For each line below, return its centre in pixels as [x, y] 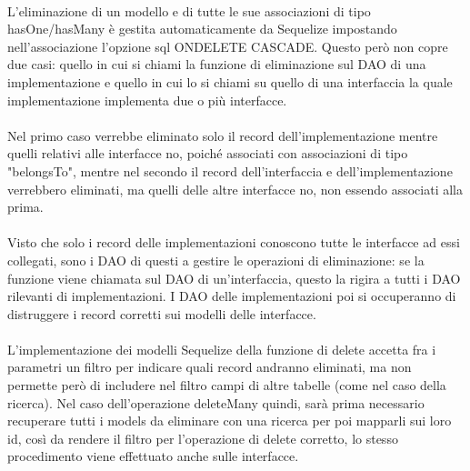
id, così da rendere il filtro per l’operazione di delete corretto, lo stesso [203, 438]
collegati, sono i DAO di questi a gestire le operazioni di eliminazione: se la [216, 260]
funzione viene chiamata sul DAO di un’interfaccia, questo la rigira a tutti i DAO [234, 278]
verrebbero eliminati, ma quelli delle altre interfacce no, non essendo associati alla [235, 189]
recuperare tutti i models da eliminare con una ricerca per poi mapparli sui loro [230, 421]
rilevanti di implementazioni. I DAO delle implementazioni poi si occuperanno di [232, 296]
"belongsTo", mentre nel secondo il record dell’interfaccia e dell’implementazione [230, 170]
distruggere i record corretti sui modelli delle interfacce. [162, 313]
